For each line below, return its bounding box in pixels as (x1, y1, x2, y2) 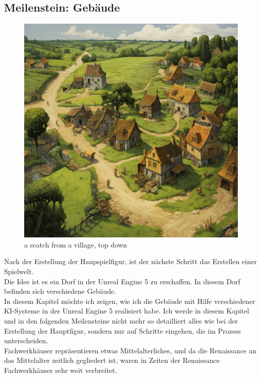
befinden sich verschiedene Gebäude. (4, 286, 116, 296)
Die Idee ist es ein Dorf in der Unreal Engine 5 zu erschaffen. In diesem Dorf (4, 276, 240, 286)
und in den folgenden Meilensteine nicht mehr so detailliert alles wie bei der (4, 315, 238, 326)
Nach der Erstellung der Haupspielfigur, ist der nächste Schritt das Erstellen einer (4, 256, 257, 267)
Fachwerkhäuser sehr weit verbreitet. (4, 364, 117, 375)
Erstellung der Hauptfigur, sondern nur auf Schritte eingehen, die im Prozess (4, 325, 241, 336)
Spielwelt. (4, 266, 34, 276)
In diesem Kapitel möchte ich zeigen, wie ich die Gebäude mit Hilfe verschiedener (4, 295, 255, 306)
